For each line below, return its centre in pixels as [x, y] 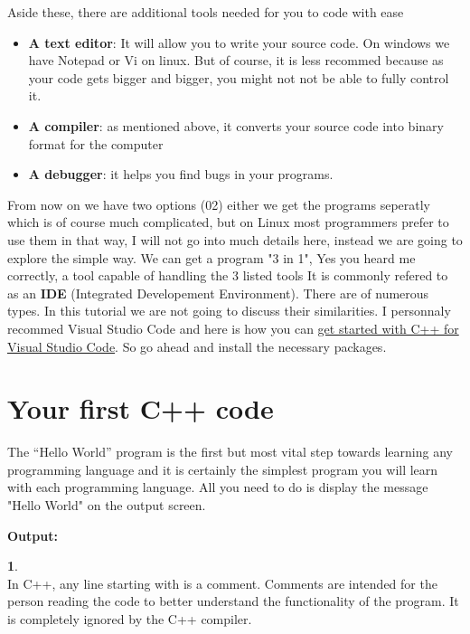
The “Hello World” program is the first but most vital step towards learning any [230, 452]
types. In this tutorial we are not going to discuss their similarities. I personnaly [229, 311]
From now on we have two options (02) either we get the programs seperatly [219, 204]
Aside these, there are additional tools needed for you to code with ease [206, 12]
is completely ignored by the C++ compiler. [130, 618]
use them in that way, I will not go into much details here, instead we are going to [235, 239]
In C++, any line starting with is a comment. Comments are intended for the [222, 583]
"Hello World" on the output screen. [107, 505]
